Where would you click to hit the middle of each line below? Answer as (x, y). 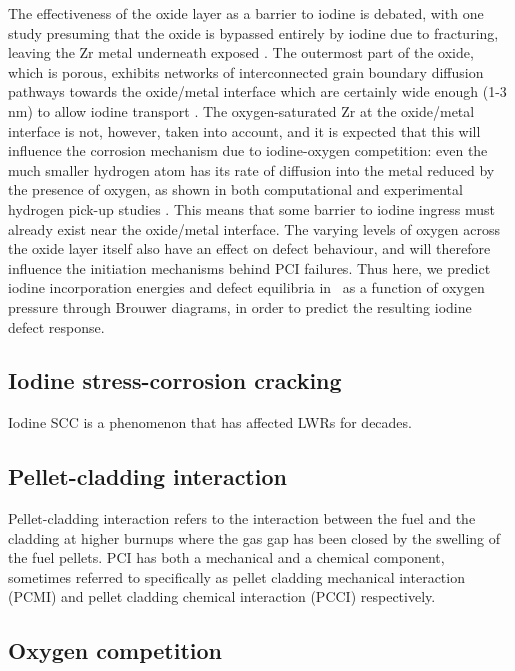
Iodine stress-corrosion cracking (175, 380)
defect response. (56, 326)
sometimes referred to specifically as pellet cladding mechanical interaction (236, 576)
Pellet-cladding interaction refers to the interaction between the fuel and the (242, 518)
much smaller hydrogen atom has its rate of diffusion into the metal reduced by (251, 169)
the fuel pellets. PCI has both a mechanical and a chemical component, (226, 557)
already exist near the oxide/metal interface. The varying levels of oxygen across (254, 228)
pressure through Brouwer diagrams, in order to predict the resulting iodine (240, 306)
